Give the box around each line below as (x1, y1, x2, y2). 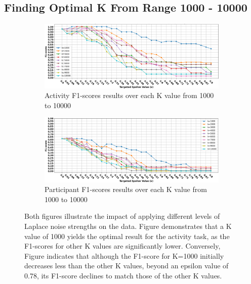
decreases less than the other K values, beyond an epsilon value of (24, 260, 229, 271)
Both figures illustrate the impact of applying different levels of (24, 211, 220, 221)
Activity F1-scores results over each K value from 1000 (45, 90, 214, 101)
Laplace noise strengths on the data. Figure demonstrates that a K (24, 221, 232, 231)
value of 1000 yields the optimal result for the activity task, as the (24, 230, 230, 241)
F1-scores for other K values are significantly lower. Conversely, (24, 241, 221, 251)
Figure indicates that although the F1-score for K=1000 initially (24, 250, 224, 261)
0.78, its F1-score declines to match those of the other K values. (24, 270, 222, 280)
